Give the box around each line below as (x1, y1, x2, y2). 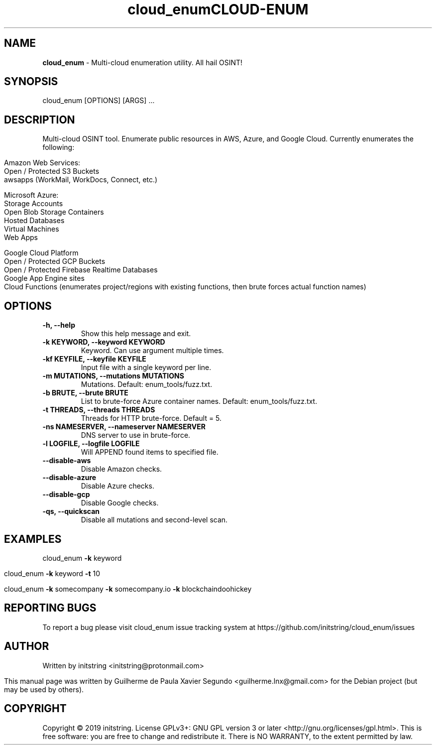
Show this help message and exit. (81, 329, 191, 338)
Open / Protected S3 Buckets (4, 167, 100, 176)
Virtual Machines (4, 225, 59, 234)
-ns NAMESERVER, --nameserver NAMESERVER (42, 422, 206, 431)
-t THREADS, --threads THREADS (42, 405, 155, 414)
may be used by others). (4, 685, 84, 694)
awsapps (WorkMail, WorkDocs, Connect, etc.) (4, 175, 158, 184)
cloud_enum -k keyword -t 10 (4, 569, 100, 578)
